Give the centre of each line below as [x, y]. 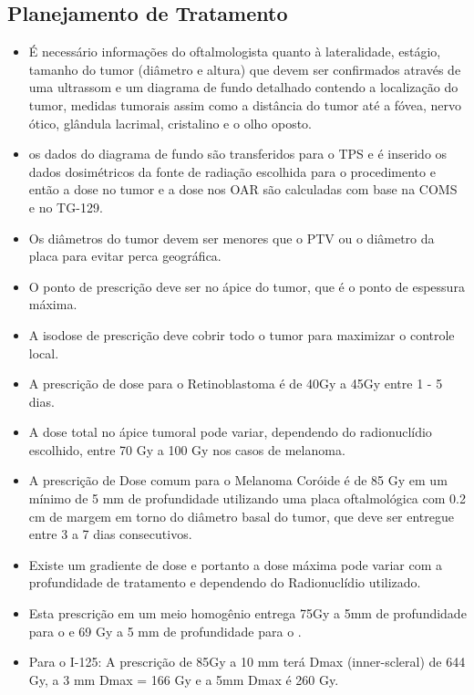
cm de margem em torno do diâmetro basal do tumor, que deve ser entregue [242, 516]
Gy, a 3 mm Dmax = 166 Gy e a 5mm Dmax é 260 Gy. [184, 679]
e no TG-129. [66, 207]
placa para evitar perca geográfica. [125, 256]
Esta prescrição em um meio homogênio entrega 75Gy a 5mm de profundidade [247, 613]
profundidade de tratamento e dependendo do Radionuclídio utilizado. [225, 582]
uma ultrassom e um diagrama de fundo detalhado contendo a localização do [243, 87]
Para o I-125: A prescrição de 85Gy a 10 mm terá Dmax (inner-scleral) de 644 [247, 662]
